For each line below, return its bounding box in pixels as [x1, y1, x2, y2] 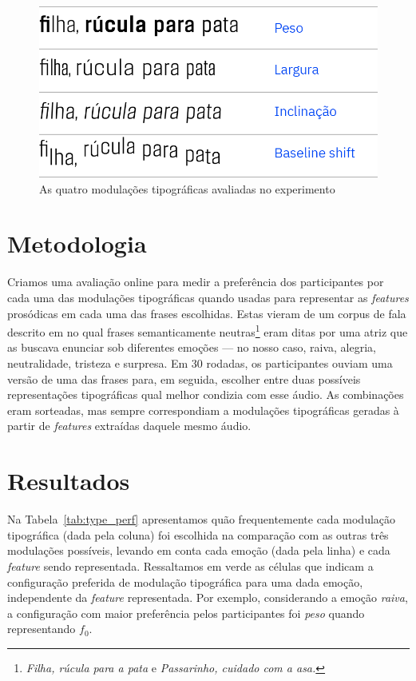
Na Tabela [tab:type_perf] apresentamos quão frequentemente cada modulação [7, 511, 396, 528]
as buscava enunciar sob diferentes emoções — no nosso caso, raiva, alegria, [7, 339, 376, 356]
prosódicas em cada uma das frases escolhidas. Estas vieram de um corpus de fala [7, 305, 406, 321]
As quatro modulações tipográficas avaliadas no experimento [39, 180, 335, 197]
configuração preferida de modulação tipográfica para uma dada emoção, [7, 573, 363, 590]
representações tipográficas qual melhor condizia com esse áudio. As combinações [7, 386, 404, 403]
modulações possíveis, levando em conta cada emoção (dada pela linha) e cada [7, 542, 390, 559]
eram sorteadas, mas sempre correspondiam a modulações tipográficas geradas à [7, 401, 399, 418]
